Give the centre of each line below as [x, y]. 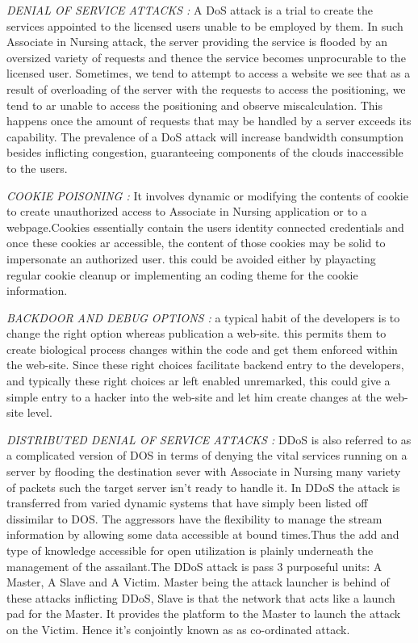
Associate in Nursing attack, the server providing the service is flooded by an [197, 42]
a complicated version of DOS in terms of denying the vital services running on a [207, 455]
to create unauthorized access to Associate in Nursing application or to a [187, 211]
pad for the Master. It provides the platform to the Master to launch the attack [204, 614]
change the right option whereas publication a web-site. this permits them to [196, 333]
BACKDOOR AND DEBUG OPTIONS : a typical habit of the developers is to [203, 317]
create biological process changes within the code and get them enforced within [202, 349]
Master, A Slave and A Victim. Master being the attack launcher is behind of [198, 582]
